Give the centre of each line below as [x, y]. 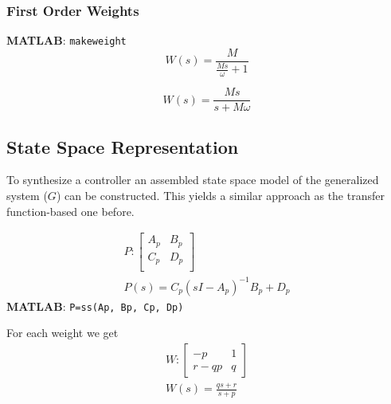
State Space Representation [123, 146]
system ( [27, 195]
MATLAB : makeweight [66, 40]
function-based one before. [70, 211]
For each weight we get [63, 333]
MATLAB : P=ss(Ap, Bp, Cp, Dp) [95, 306]
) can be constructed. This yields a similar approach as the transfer [220, 195]
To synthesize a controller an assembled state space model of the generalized [193, 180]
